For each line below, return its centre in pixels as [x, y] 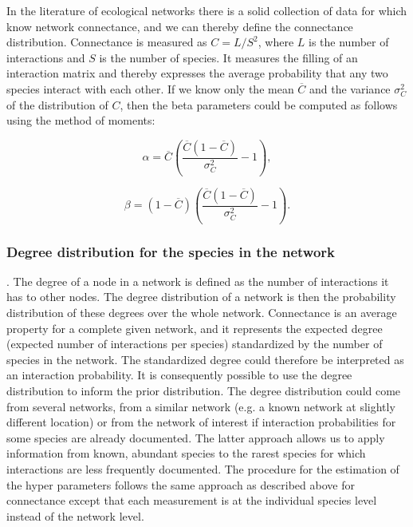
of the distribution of [57, 104]
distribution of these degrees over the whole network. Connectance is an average [202, 313]
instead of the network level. [75, 515]
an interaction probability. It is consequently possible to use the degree [179, 375]
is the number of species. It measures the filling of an [228, 57]
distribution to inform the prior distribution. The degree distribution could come [204, 390]
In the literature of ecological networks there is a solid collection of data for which [207, 10]
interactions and [46, 57]
